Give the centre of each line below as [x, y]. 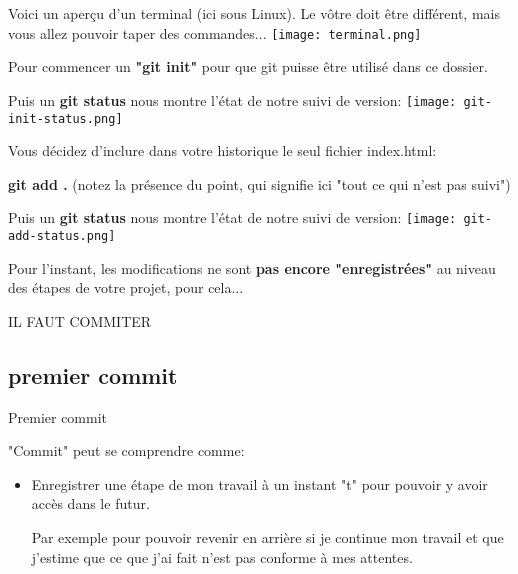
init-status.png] [65, 118]
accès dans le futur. [90, 503]
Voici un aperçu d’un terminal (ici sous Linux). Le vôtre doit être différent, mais [254, 13]
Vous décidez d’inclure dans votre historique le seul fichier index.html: [222, 150]
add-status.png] [62, 236]
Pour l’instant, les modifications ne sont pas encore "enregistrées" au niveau [252, 267]
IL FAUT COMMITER [80, 320]
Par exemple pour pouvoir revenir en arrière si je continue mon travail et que [267, 537]
